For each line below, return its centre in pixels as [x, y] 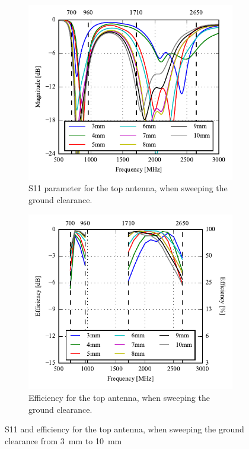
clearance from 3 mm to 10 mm [63, 440]
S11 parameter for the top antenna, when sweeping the [128, 188]
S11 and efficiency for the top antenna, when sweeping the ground [124, 429]
